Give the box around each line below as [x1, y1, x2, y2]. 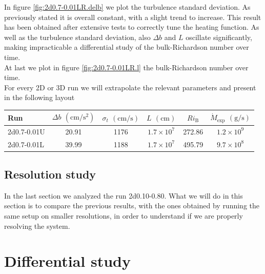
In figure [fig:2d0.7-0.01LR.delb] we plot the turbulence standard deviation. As [4, 2, 251, 12]
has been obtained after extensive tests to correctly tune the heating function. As [4, 22, 259, 32]
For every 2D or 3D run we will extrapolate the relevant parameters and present [4, 82, 256, 92]
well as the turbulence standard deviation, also [4, 31, 151, 42]
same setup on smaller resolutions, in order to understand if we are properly [4, 210, 243, 221]
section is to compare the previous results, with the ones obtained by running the [4, 200, 260, 211]
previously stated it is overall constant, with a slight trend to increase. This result [4, 11, 261, 22]
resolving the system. [4, 220, 70, 231]
